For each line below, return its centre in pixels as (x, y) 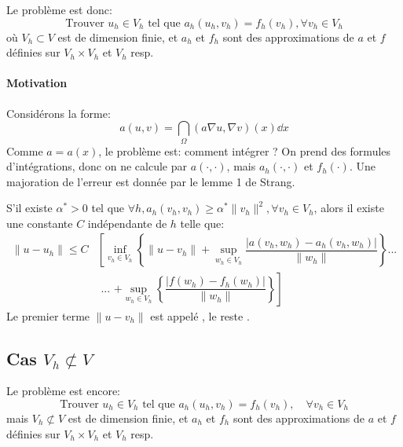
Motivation (37, 83)
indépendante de (127, 223)
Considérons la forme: (59, 113)
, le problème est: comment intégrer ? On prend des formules (245, 150)
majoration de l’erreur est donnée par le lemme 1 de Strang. (151, 181)
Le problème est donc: (59, 9)
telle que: (202, 223)
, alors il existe (349, 208)
